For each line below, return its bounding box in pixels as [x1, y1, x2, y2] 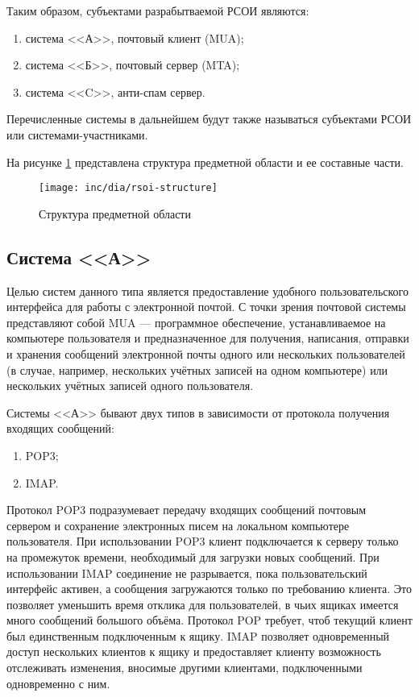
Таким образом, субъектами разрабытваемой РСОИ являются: [6, 2, 309, 19]
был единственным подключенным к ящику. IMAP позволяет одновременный [6, 627, 390, 644]
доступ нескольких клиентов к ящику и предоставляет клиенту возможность [6, 643, 381, 660]
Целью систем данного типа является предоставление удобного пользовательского [6, 282, 409, 299]
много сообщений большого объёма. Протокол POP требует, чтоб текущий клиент [6, 612, 413, 629]
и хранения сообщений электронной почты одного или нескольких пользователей [6, 345, 405, 362]
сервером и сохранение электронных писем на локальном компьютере [6, 517, 350, 533]
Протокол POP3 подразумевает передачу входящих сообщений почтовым [6, 501, 367, 518]
